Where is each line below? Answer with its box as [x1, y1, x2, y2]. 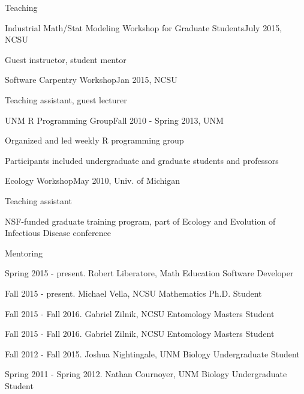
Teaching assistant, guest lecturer [5, 93, 127, 106]
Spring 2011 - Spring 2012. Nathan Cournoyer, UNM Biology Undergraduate [5, 368, 287, 380]
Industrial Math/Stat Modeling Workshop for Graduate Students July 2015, [5, 21, 282, 34]
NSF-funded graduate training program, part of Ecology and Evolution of [5, 214, 276, 227]
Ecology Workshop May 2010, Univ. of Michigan [5, 174, 180, 187]
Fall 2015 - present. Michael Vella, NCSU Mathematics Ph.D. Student [5, 286, 262, 299]
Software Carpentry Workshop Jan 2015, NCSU [5, 73, 177, 86]
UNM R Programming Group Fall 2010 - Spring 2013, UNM [5, 114, 224, 126]
